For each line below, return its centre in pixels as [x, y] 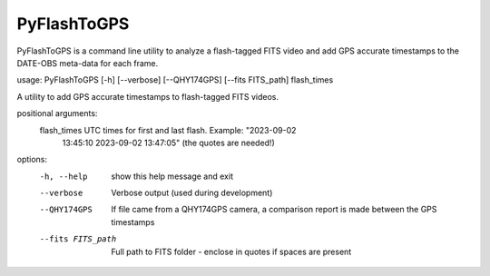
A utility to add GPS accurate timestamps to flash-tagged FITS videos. [148, 96]
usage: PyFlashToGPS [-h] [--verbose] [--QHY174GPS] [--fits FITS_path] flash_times [175, 80]
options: [32, 160]
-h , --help [64, 176]
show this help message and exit [172, 176]
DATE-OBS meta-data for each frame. [88, 63]
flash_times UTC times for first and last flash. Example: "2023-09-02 [168, 130]
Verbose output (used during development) [192, 193]
